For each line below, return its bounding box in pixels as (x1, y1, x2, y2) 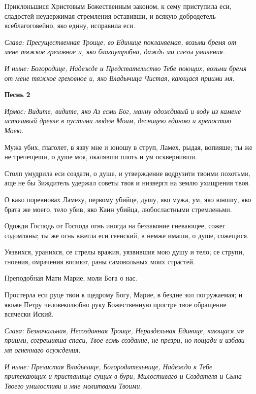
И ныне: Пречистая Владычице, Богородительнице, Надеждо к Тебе (4, 361, 213, 371)
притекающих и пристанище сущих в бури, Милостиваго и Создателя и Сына (4, 371, 242, 381)
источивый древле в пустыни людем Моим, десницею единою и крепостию (4, 115, 231, 126)
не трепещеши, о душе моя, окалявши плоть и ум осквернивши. (4, 151, 197, 162)
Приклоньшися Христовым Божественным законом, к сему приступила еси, (4, 1, 232, 11)
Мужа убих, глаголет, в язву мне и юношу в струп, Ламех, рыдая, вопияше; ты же (4, 142, 253, 152)
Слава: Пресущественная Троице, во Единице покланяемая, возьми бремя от (4, 36, 236, 47)
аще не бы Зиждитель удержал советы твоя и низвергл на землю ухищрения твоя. (4, 178, 250, 188)
